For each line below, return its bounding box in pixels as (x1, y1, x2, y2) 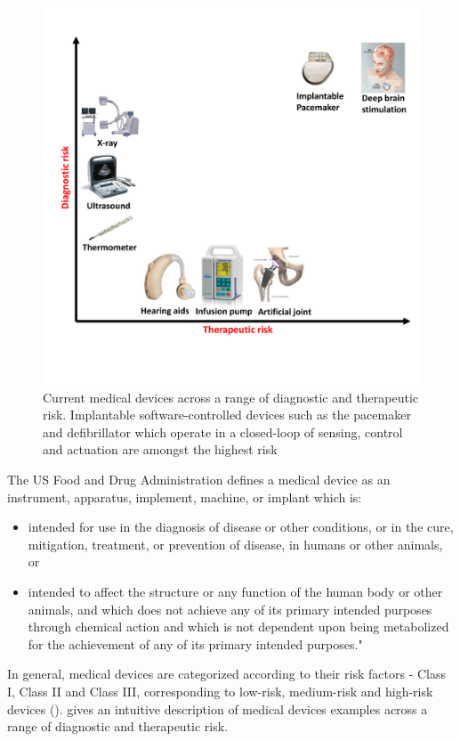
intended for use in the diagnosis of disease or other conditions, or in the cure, (28, 517, 454, 536)
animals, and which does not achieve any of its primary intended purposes (28, 599, 432, 618)
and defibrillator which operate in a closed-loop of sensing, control (43, 422, 403, 441)
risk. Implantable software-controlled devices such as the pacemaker (43, 405, 411, 424)
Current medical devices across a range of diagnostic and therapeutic (43, 387, 419, 406)
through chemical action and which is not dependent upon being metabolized (28, 617, 449, 636)
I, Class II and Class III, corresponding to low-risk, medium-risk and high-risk (7, 681, 433, 700)
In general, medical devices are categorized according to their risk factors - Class (7, 664, 446, 683)
